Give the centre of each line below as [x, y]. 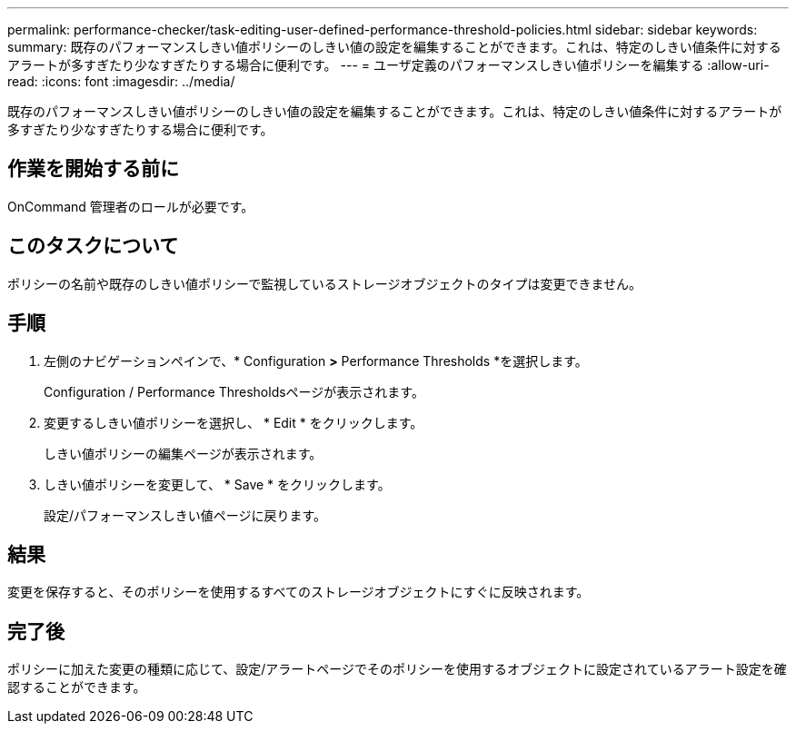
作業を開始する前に [93, 169]
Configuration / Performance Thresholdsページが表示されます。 [234, 391]
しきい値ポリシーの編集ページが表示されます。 [183, 453]
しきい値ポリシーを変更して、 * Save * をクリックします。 [217, 484]
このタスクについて [93, 246]
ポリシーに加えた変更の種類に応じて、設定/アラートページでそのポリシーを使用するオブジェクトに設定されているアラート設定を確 [397, 669]
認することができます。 [77, 687]
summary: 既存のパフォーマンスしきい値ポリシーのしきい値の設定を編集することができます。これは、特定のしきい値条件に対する [394, 47]
